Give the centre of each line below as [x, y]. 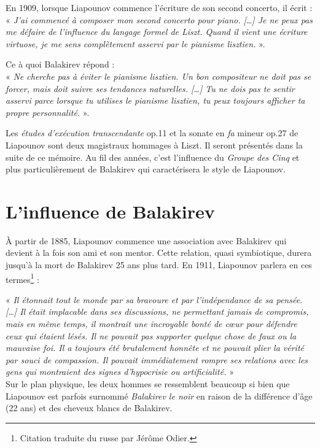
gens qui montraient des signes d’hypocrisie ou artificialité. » [120, 372]
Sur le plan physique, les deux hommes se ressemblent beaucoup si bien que [148, 384]
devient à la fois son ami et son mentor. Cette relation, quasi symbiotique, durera [159, 253]
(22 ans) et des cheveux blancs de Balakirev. [89, 408]
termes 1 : [22, 278]
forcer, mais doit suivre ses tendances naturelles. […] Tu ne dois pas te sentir [150, 88]
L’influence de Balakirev [110, 211]
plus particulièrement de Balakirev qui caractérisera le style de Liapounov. [146, 169]
